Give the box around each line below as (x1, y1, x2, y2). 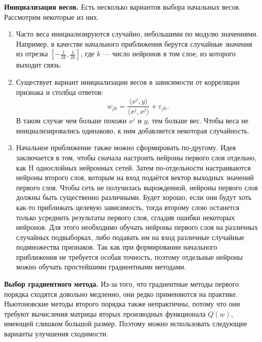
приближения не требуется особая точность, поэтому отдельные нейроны (16, 251, 243, 262)
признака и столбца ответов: (16, 86, 104, 97)
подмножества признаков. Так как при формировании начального (16, 242, 217, 252)
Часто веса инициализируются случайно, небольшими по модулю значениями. (16, 28, 258, 39)
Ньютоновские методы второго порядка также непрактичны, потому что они (4, 298, 240, 309)
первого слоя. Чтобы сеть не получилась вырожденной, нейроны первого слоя (16, 182, 258, 192)
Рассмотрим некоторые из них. (4, 11, 99, 22)
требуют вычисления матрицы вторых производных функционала (4, 308, 206, 319)
